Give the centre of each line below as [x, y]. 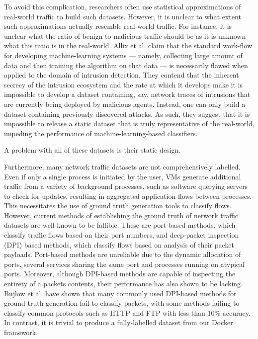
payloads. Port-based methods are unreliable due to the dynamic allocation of [123, 254]
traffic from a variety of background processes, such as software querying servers [126, 186]
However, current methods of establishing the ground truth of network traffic [121, 215]
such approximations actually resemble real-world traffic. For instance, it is [118, 26]
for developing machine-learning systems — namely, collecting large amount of [123, 55]
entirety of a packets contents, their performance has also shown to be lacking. [124, 284]
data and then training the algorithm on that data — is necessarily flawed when [126, 65]
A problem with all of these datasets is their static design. [92, 150]
